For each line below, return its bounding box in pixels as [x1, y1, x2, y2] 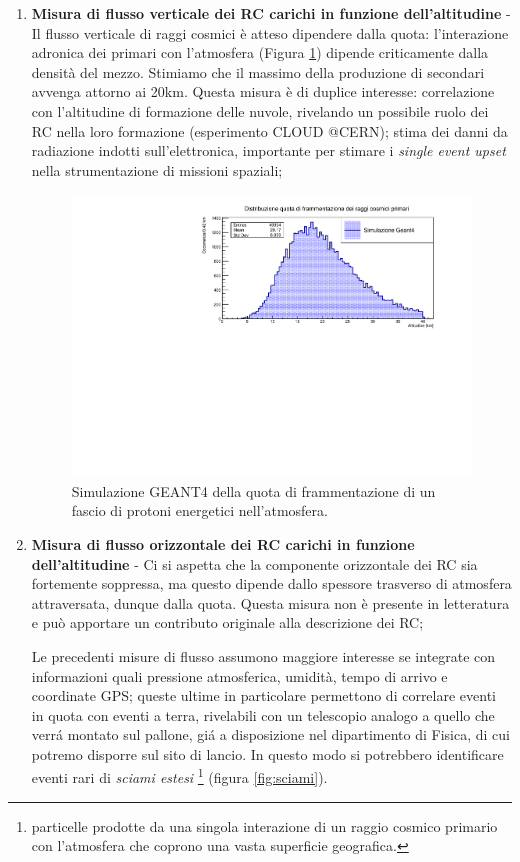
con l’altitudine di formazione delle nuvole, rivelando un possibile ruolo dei [31, 100, 489, 121]
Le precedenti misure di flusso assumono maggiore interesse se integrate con [31, 645, 496, 666]
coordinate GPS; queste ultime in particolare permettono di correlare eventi [31, 685, 497, 706]
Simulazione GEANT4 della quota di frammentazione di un [71, 480, 436, 501]
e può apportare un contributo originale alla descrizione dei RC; [31, 612, 424, 633]
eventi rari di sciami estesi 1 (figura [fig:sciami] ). [31, 764, 328, 788]
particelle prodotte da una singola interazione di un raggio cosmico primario [31, 815, 498, 836]
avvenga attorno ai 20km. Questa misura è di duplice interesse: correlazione [31, 81, 495, 102]
